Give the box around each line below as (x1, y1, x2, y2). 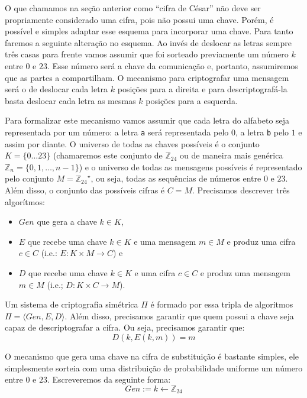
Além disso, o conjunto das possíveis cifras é (5, 183, 165, 196)
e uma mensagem (134, 235, 196, 247)
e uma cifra (134, 266, 176, 279)
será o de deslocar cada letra (5, 83, 108, 95)
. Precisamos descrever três (192, 183, 290, 196)
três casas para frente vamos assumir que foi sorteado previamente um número (5, 48, 289, 60)
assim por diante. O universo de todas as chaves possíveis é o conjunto (5, 137, 260, 150)
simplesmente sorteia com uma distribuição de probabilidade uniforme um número (5, 361, 303, 374)
